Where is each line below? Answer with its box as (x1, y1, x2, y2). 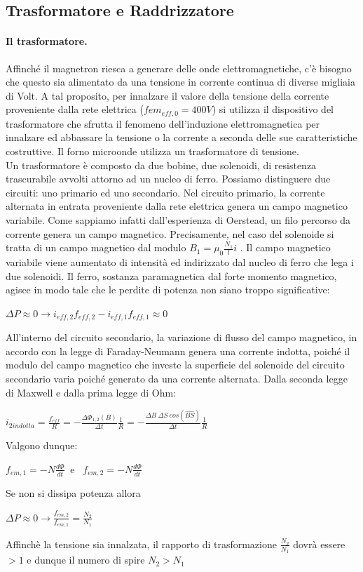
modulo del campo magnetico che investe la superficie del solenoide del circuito (6, 357, 345, 372)
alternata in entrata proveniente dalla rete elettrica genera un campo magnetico (6, 199, 348, 213)
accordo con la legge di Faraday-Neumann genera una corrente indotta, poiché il (6, 343, 350, 358)
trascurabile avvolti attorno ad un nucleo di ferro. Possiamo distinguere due (6, 171, 331, 186)
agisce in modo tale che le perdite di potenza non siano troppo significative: (6, 282, 330, 297)
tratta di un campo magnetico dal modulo (6, 240, 186, 255)
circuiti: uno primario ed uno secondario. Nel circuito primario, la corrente (6, 185, 325, 199)
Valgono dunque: (6, 438, 78, 453)
